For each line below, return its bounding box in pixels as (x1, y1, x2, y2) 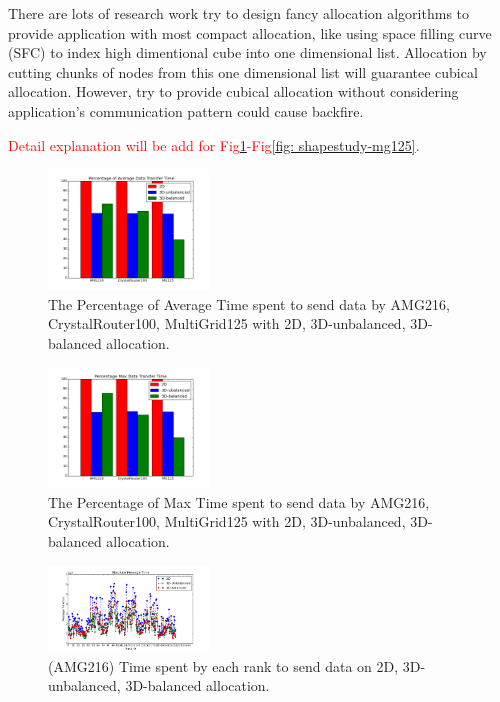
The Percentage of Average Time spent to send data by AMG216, (48, 293, 450, 314)
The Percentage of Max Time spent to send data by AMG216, (48, 491, 430, 512)
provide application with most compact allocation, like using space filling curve (8, 22, 492, 43)
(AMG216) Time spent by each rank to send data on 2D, (48, 655, 399, 676)
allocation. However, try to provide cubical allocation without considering (8, 81, 459, 102)
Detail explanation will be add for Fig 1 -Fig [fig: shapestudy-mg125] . (8, 134, 420, 155)
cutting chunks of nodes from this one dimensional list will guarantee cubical (8, 61, 478, 82)
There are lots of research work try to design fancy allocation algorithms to (8, 3, 470, 23)
